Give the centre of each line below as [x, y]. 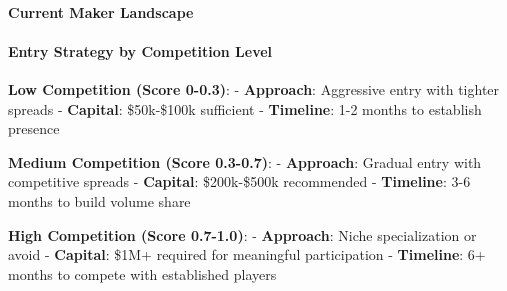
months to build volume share [99, 200]
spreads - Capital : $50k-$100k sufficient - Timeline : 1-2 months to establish [245, 108]
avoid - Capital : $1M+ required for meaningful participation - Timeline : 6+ [247, 254]
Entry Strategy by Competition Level [140, 50]
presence [34, 128]
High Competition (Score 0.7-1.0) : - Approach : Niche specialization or [242, 234]
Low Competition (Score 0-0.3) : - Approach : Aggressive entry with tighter [254, 88]
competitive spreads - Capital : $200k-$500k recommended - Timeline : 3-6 [239, 181]
